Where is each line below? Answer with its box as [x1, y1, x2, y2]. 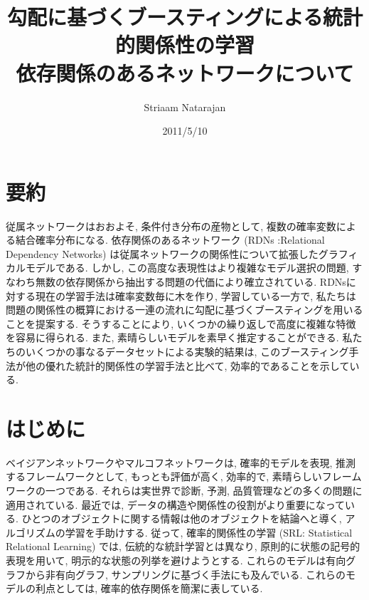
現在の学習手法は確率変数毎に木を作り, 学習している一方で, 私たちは [35, 288, 356, 303]
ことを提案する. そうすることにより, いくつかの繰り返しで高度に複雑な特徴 [6, 316, 356, 331]
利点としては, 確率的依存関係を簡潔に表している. [35, 581, 263, 596]
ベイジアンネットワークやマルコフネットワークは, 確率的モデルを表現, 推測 [6, 455, 355, 470]
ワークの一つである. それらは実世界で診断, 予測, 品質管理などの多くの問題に [6, 483, 363, 498]
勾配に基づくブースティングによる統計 [6, 2, 363, 31]
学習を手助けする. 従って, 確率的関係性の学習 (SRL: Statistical [65, 524, 353, 539]
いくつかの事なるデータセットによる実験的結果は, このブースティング [25, 343, 349, 358]
